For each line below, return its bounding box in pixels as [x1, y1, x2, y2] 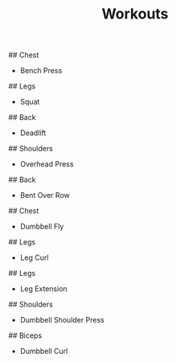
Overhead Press [19, 159, 74, 169]
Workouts [101, 5, 169, 23]
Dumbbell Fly [19, 222, 64, 232]
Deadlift [19, 128, 47, 138]
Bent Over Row [19, 191, 70, 200]
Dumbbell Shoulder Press [19, 315, 104, 325]
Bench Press [19, 66, 63, 76]
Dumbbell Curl [19, 347, 68, 356]
